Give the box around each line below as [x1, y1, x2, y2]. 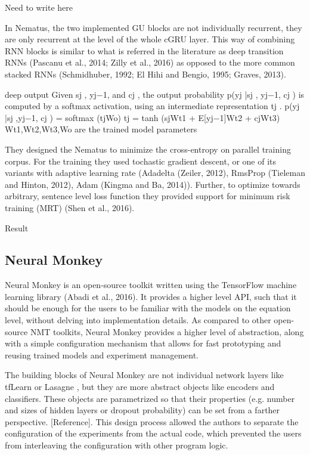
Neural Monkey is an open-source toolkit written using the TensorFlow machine [5, 278, 297, 291]
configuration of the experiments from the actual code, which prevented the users [5, 427, 302, 439]
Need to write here [5, 1, 73, 13]
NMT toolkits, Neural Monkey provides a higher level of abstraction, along [30, 325, 304, 338]
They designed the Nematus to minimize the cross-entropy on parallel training [5, 143, 291, 155]
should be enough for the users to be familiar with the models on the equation [5, 302, 291, 314]
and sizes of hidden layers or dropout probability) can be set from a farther [5, 404, 280, 416]
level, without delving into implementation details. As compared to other [5, 314, 271, 326]
